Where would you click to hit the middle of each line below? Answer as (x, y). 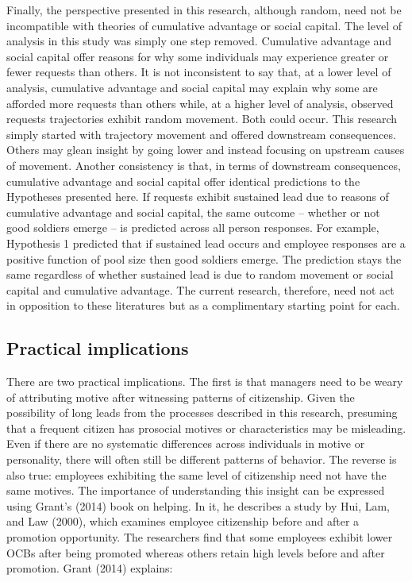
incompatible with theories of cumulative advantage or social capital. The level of (204, 25)
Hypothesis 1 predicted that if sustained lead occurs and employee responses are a (206, 243)
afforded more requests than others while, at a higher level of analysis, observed (200, 103)
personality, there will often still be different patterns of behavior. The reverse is (202, 459)
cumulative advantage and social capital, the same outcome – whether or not (193, 212)
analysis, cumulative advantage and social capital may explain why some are (192, 87)
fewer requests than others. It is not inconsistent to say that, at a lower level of (199, 72)
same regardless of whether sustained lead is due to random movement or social (200, 274)
